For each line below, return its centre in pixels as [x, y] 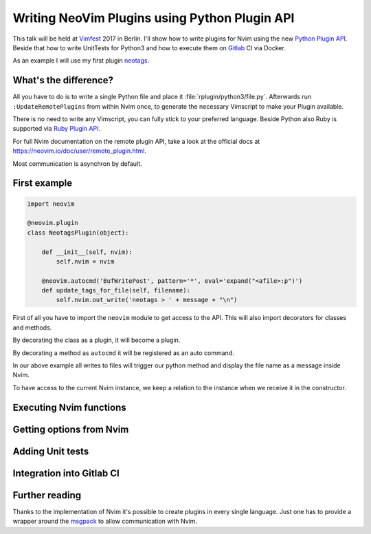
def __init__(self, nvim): [87, 252]
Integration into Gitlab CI [66, 473]
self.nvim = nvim [85, 261]
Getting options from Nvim [71, 429]
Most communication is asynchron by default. [77, 163]
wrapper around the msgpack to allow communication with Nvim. [105, 521]
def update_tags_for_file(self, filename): [116, 290]
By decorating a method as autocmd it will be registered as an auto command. [123, 353]
